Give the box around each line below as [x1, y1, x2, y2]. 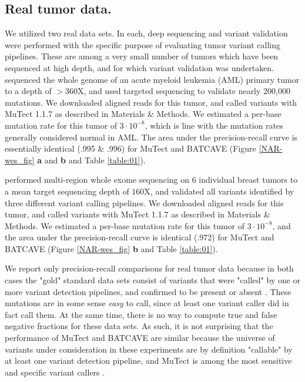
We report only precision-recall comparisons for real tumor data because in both [5, 262, 294, 274]
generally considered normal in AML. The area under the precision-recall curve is [5, 130, 298, 143]
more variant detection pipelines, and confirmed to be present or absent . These [5, 285, 291, 297]
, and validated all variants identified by [150, 185, 294, 197]
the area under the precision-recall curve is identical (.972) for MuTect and [5, 231, 274, 243]
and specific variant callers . [5, 366, 105, 378]
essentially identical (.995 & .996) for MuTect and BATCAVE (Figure [5, 142, 256, 155]
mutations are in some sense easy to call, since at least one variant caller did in [5, 297, 289, 309]
